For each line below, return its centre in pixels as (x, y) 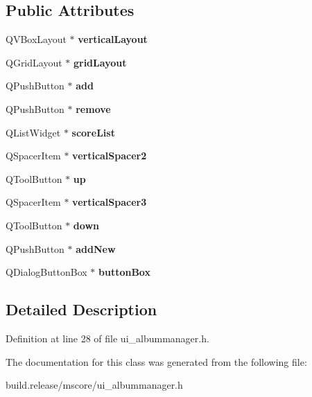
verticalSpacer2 (110, 156)
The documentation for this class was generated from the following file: (156, 361)
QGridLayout (34, 62)
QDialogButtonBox (46, 272)
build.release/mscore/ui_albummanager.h (94, 385)
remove (93, 108)
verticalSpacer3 (110, 202)
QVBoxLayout (36, 39)
